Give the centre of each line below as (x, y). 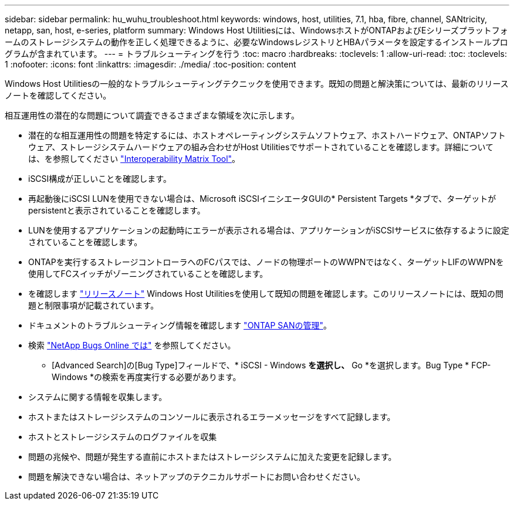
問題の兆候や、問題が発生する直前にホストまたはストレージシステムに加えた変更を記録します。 (212, 457)
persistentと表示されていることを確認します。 (117, 210)
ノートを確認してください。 (58, 95)
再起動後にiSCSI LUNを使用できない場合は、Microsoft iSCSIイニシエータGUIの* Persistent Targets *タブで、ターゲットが (262, 199)
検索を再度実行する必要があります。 (171, 377)
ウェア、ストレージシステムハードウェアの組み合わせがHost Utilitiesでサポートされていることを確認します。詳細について (261, 147)
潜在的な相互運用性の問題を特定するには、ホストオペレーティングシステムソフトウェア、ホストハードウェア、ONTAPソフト (267, 135)
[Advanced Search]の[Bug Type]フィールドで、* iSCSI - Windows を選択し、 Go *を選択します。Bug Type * (261, 365)
